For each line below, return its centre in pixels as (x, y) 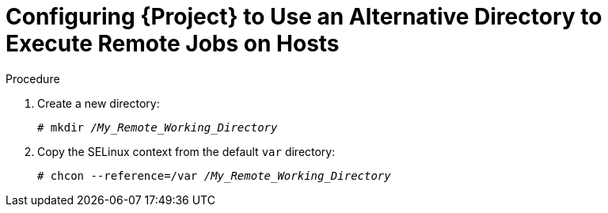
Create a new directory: (99, 103)
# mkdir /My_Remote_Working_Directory (158, 127)
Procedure (33, 78)
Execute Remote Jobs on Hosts (173, 44)
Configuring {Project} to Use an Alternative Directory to (304, 17)
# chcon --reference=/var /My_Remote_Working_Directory (214, 175)
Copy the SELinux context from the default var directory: (186, 151)
